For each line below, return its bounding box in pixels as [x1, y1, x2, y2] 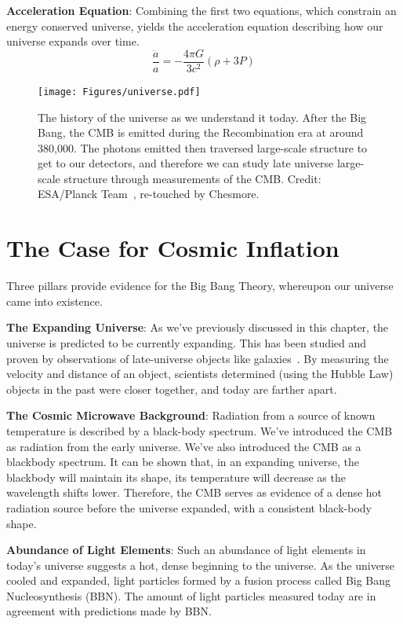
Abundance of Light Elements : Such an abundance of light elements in [6, 541, 366, 558]
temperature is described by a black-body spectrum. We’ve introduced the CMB [6, 422, 393, 439]
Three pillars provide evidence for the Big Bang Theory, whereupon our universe [6, 277, 394, 294]
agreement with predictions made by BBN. [6, 603, 212, 619]
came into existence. [6, 292, 103, 309]
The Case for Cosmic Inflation [6, 232, 339, 264]
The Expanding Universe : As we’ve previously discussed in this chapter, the [6, 319, 389, 336]
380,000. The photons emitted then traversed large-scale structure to [38, 139, 368, 156]
